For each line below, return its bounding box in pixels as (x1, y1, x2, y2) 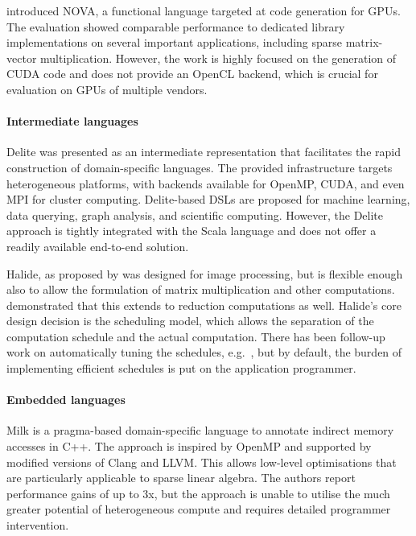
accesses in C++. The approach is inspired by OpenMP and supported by (6, 438, 372, 455)
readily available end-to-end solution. (6, 237, 189, 254)
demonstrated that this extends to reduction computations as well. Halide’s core (6, 296, 402, 313)
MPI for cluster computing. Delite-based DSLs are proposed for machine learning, (6, 191, 410, 208)
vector (6, 49, 37, 66)
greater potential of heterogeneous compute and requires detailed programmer (6, 501, 391, 517)
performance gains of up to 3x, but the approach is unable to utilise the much (6, 484, 390, 501)
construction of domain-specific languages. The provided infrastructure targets (6, 159, 393, 175)
